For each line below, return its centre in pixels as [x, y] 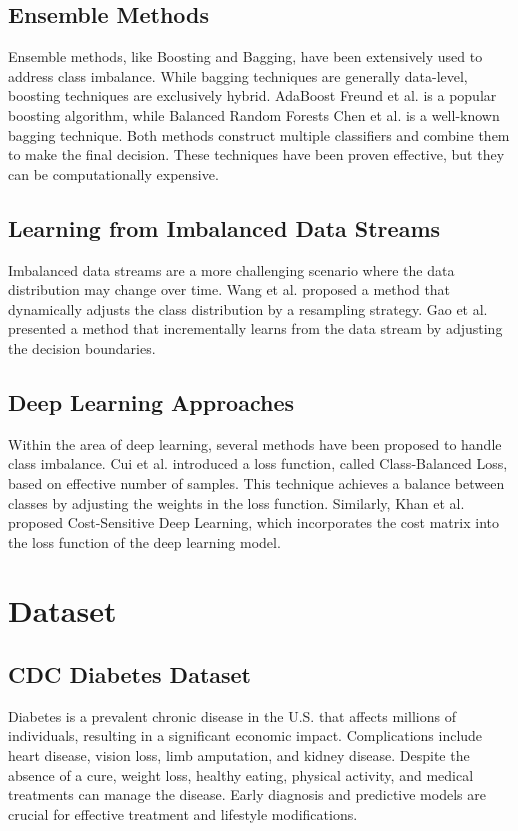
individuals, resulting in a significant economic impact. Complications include [245, 735]
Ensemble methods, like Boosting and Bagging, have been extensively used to [245, 56]
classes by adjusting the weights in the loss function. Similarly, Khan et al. [236, 502]
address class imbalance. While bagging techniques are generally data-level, [238, 75]
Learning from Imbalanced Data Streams [224, 227]
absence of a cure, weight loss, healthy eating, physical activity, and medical [241, 774]
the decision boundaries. [82, 347]
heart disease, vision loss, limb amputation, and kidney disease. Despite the [239, 755]
